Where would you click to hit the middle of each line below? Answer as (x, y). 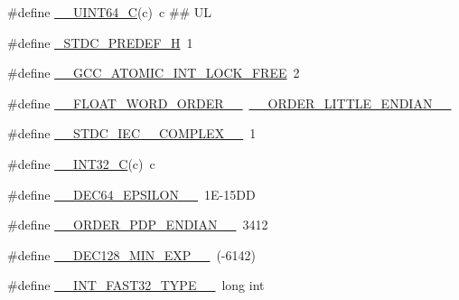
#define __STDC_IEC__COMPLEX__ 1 (132, 133)
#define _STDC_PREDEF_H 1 (100, 42)
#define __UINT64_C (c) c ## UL (110, 12)
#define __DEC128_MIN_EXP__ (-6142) (131, 254)
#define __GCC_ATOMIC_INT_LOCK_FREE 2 (154, 73)
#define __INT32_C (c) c (81, 163)
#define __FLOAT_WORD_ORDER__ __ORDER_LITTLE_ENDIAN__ (229, 103)
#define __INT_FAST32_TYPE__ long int (136, 285)
